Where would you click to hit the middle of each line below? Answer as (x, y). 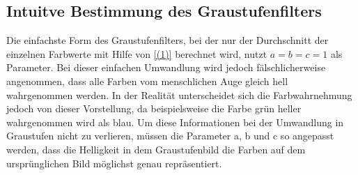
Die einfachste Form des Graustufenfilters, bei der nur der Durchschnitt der (168, 40)
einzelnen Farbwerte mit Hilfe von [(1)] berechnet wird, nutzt (137, 53)
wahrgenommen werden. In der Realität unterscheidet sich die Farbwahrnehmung (179, 94)
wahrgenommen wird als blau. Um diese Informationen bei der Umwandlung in (175, 122)
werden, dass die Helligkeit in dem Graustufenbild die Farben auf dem (156, 149)
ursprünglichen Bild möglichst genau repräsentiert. (114, 163)
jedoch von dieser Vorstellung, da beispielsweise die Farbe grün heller (154, 108)
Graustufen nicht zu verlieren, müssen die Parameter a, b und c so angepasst (170, 136)
